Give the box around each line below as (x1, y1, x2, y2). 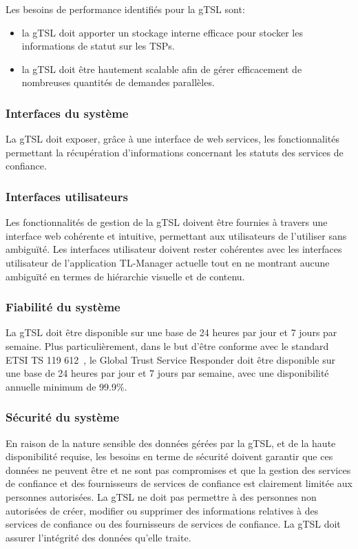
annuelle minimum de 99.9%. (6, 379, 127, 393)
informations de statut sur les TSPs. (21, 39, 175, 53)
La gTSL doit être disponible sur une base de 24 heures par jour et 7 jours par (6, 325, 337, 340)
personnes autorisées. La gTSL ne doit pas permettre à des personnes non (6, 489, 317, 504)
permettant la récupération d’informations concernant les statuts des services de (6, 145, 344, 159)
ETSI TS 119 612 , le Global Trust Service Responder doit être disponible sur (6, 352, 335, 366)
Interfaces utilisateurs (6, 187, 128, 205)
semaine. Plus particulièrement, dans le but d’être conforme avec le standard (6, 338, 329, 353)
